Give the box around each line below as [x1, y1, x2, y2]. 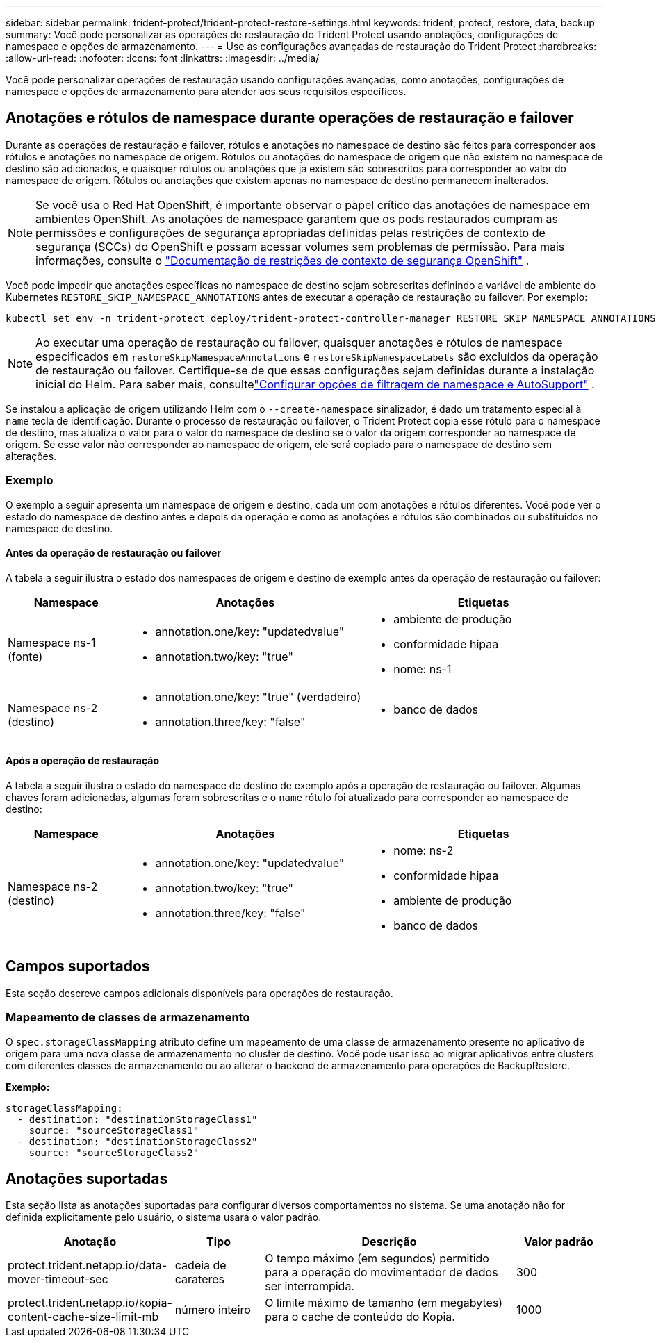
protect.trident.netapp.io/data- [8, 1258, 167, 1273]
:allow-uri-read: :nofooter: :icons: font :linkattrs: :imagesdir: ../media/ [6, 52, 320, 64]
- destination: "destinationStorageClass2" [17, 1135, 258, 1147]
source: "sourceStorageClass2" [28, 1146, 199, 1158]
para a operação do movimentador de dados [265, 1265, 498, 1280]
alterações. [6, 450, 57, 462]
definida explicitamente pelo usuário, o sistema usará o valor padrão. [6, 1211, 322, 1223]
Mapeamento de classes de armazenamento [6, 1010, 250, 1025]
